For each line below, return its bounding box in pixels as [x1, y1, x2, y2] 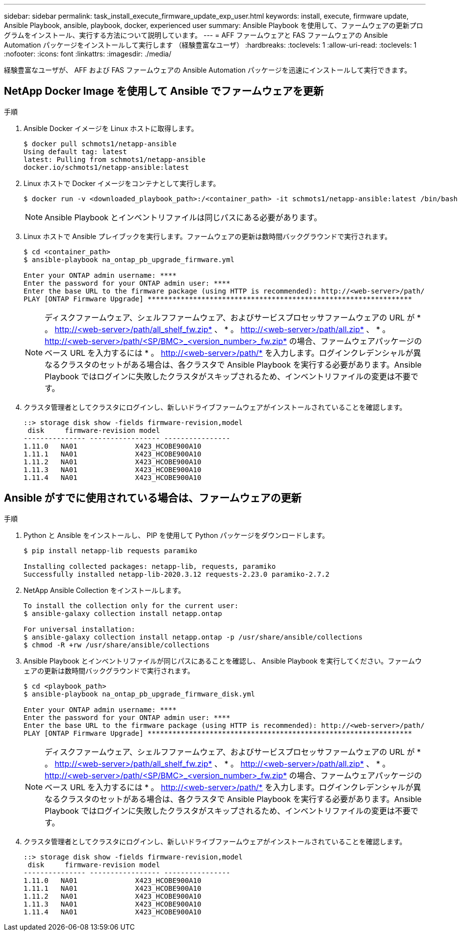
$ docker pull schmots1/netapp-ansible [24, 139, 177, 148]
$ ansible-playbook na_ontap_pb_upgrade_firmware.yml [24, 255, 234, 264]
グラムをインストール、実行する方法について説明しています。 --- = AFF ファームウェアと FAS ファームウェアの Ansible [4, 31, 388, 39]
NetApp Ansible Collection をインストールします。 [24, 586, 185, 594]
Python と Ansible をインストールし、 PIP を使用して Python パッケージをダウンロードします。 [24, 531, 329, 539]
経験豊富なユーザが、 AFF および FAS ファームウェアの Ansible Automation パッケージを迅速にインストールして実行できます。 [4, 66, 411, 74]
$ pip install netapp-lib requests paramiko [24, 546, 198, 555]
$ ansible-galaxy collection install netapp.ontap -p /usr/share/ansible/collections [24, 633, 363, 641]
